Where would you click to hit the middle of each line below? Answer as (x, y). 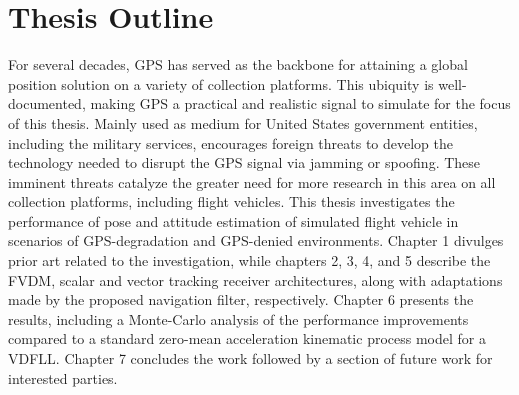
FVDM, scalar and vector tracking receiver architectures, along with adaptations (255, 279)
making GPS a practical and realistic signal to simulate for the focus (300, 103)
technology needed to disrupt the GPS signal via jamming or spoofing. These (244, 162)
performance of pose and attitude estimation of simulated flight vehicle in (233, 220)
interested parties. (63, 377)
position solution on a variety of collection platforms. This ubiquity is (221, 83)
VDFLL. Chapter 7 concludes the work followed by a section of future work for (250, 358)
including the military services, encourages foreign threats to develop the (231, 142)
